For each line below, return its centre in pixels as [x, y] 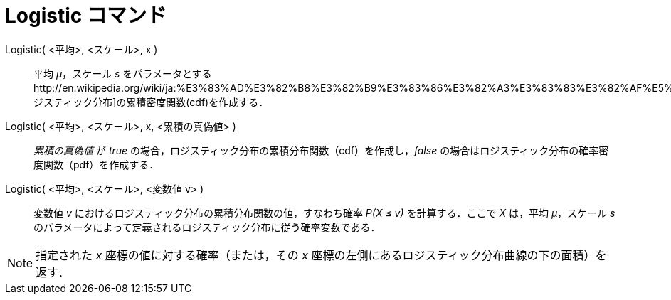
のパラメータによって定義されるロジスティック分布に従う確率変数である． [207, 227]
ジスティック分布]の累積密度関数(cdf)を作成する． [151, 102]
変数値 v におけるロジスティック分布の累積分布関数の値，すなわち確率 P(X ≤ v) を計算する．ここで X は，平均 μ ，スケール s [324, 213]
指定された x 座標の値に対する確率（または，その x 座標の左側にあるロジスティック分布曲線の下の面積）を [321, 255]
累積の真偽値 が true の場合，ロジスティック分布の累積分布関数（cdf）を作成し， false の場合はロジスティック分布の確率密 [321, 150]
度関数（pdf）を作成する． [96, 164]
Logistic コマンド [86, 16]
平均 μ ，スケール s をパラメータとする [123, 73]
